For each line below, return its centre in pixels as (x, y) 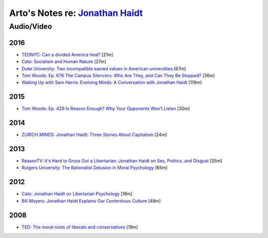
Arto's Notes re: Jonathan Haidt (76, 13)
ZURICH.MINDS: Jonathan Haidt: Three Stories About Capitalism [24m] (94, 135)
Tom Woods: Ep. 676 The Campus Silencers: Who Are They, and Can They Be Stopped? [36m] (118, 75)
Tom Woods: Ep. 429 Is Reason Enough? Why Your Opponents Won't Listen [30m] (106, 109)
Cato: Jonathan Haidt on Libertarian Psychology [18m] (77, 194)
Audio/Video (31, 26)
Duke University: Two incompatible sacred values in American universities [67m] (104, 68)
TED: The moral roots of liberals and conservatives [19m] (80, 227)
